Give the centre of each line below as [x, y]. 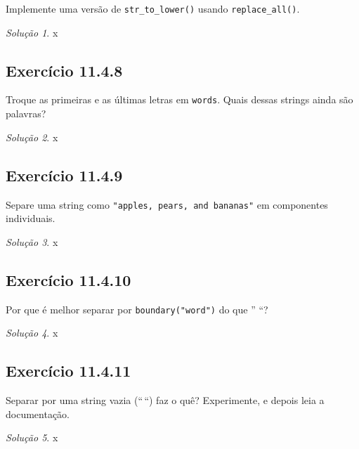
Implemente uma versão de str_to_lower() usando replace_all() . [153, 8]
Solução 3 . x [32, 241]
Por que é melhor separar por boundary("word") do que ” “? [137, 309]
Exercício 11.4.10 [68, 279]
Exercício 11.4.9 [64, 175]
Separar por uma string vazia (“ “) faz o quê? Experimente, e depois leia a [165, 400]
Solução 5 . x [32, 437]
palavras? [26, 113]
